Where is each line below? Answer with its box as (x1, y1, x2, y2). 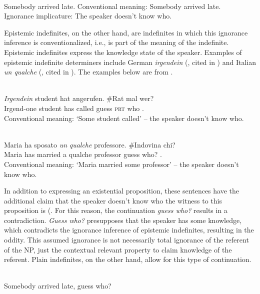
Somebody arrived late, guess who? (4, 280, 111, 291)
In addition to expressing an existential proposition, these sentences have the (4, 185, 239, 196)
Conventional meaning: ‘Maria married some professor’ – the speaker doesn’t (4, 158, 239, 169)
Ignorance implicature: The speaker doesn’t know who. (4, 10, 172, 21)
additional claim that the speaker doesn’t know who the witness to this (4, 195, 222, 205)
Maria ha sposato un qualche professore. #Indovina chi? (4, 139, 175, 149)
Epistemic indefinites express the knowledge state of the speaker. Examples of (4, 46, 242, 57)
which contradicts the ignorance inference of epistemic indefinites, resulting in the (4, 224, 254, 235)
